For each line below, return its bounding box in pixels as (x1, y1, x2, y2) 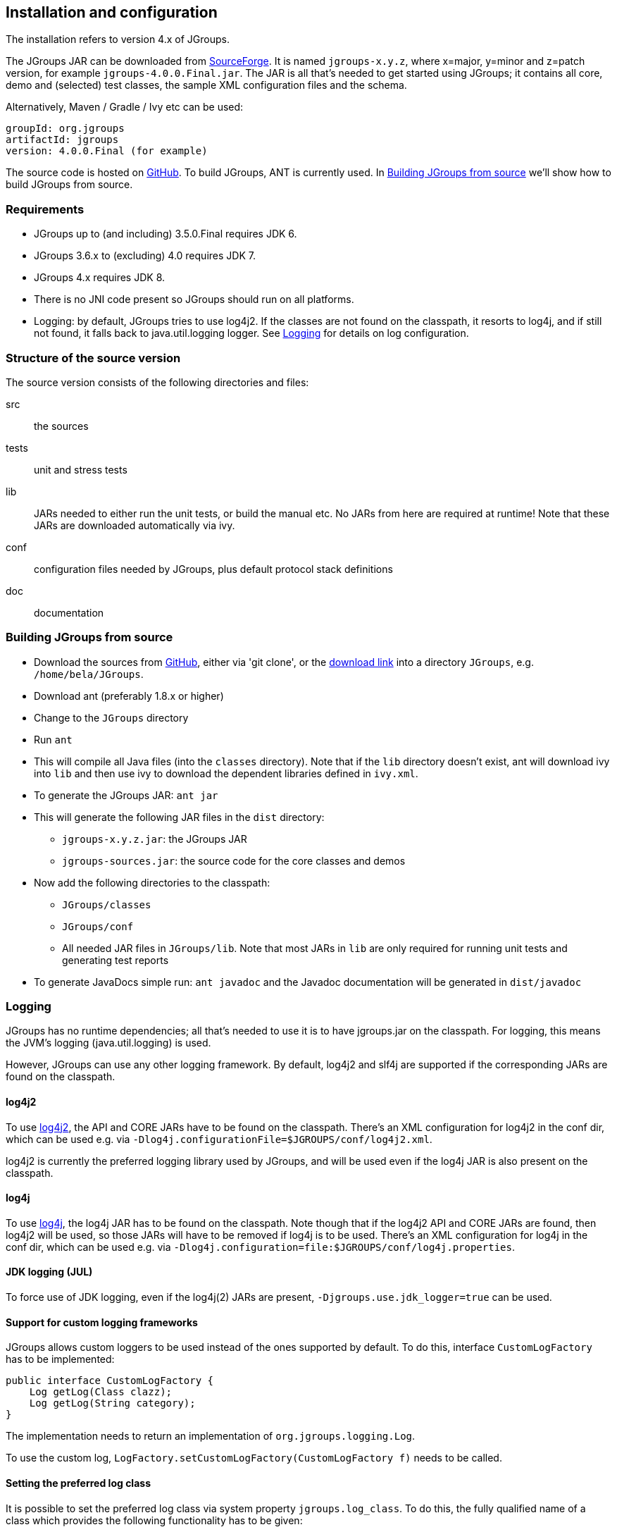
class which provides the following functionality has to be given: (6, 1514, 303, 1526)
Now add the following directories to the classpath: (34, 876, 270, 889)
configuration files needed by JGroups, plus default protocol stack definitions (34, 562, 393, 575)
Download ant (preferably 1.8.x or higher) (34, 689, 224, 702)
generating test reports (62, 953, 169, 966)
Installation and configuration (6, 4, 218, 21)
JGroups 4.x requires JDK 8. (34, 271, 166, 284)
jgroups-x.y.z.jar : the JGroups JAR (62, 832, 247, 845)
